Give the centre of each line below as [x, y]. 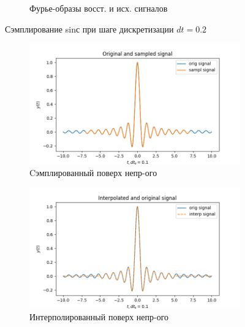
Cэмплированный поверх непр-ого [93, 173]
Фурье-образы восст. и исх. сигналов [99, 8]
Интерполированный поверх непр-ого [99, 317]
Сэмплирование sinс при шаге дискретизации [89, 29]
